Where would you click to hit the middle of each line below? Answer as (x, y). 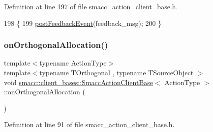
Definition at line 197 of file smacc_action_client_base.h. (91, 6)
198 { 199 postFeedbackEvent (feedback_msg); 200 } (83, 23)
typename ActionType (73, 63)
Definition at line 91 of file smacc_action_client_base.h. (89, 124)
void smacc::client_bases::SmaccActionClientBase (79, 82)
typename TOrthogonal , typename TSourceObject (117, 72)
